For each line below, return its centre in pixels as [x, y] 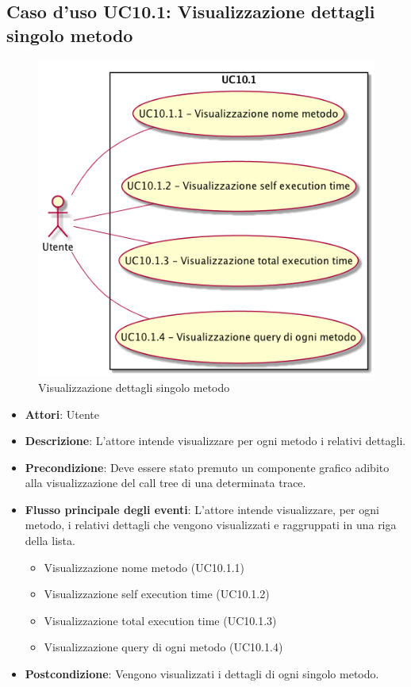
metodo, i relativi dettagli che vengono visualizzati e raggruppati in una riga [211, 525]
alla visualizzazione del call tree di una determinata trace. [165, 483]
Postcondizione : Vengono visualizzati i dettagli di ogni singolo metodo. [202, 674]
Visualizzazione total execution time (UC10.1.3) [160, 620]
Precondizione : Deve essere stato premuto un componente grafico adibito [207, 467]
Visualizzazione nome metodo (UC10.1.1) [144, 567]
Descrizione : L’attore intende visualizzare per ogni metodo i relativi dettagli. [215, 441]
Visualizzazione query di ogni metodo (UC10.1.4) [163, 647]
